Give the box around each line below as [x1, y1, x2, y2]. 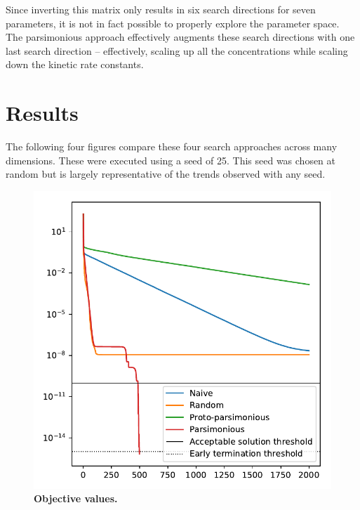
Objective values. [34, 491, 118, 506]
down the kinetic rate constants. [6, 57, 144, 72]
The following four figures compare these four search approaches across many [6, 139, 338, 154]
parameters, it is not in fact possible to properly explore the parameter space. [6, 15, 340, 30]
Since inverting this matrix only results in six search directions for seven [6, 2, 316, 16]
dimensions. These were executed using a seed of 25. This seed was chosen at [6, 152, 336, 167]
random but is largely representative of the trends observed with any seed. [6, 166, 326, 181]
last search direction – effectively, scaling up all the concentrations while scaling [6, 43, 348, 58]
